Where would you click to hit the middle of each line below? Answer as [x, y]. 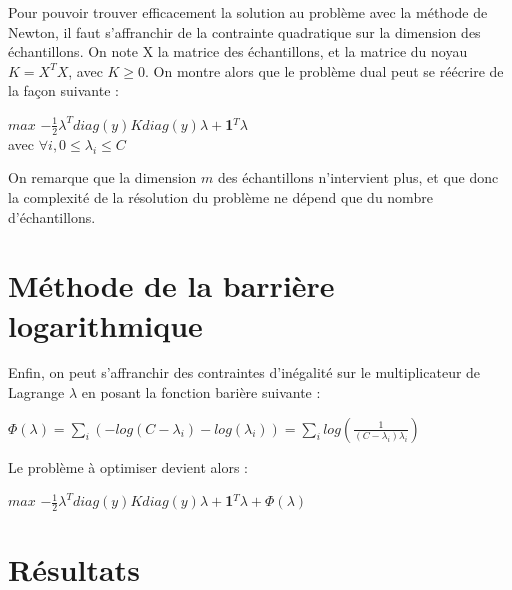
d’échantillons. [52, 216]
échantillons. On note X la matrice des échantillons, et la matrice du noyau [238, 51]
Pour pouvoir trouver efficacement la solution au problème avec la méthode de [248, 12]
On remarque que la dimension [102, 177]
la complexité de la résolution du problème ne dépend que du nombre [220, 196]
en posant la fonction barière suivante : [201, 392]
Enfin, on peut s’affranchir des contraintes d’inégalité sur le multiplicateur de [244, 372]
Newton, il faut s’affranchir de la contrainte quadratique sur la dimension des [244, 31]
